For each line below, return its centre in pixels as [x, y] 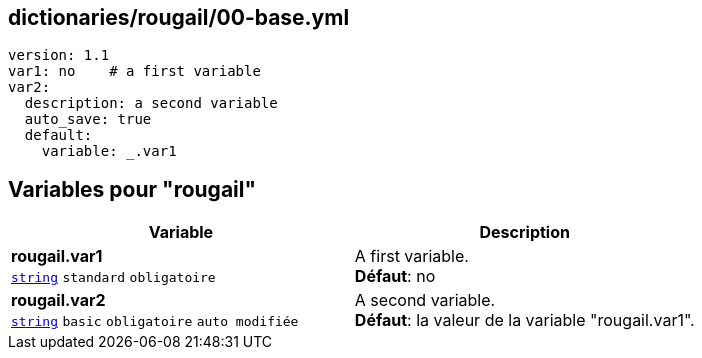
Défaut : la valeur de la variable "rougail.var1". [524, 320]
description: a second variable [151, 103]
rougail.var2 [58, 300]
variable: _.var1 [109, 151]
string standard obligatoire [113, 278]
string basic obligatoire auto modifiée [155, 322]
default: [58, 135]
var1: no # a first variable [134, 71]
